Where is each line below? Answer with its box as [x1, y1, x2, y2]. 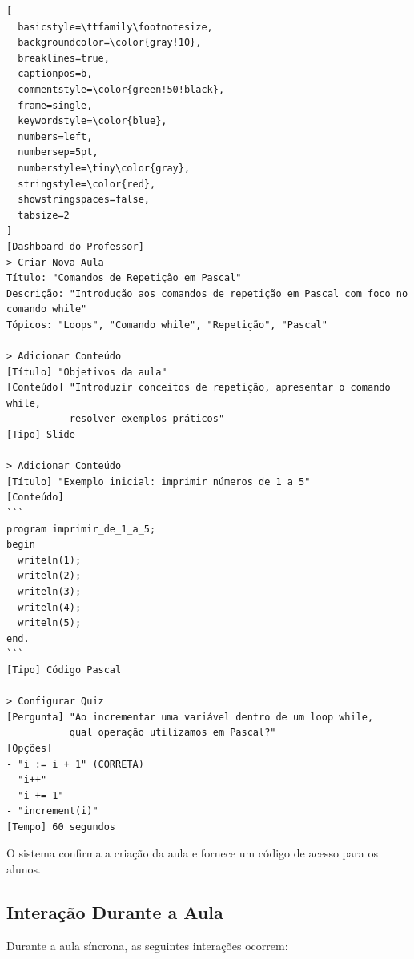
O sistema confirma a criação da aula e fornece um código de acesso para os [6, 845, 379, 861]
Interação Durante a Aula [6, 900, 223, 925]
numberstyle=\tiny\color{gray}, [18, 162, 191, 174]
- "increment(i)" [6, 805, 98, 817]
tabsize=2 [18, 209, 70, 221]
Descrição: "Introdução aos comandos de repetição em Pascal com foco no [6, 287, 408, 299]
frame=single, [18, 99, 93, 111]
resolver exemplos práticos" [69, 413, 225, 425]
